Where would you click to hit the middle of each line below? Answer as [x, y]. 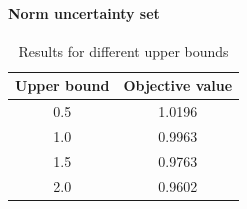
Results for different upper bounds [123, 50]
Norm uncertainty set [84, 12]
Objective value [178, 85]
